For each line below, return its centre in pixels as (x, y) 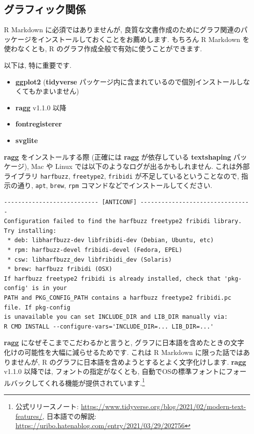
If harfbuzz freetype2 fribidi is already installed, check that (112, 279)
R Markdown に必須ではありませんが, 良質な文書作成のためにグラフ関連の (122, 30)
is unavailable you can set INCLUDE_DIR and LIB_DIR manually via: (116, 317)
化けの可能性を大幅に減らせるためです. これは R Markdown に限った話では (124, 352)
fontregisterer (39, 124)
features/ (29, 416)
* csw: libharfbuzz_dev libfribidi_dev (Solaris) (90, 259)
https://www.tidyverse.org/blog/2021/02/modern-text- (163, 406)
